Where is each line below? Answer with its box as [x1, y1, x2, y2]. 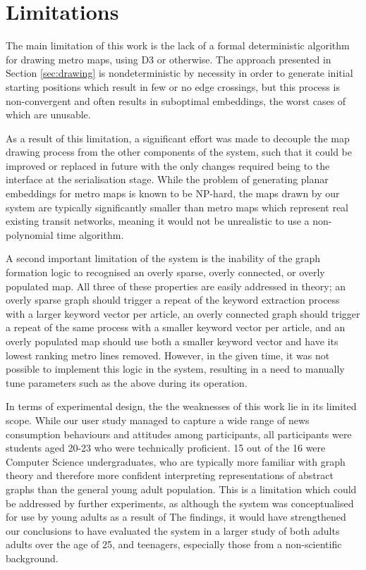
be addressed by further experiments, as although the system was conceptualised [6, 495, 354, 510]
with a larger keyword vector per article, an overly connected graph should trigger [6, 306, 360, 321]
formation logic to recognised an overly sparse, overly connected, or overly [6, 265, 325, 280]
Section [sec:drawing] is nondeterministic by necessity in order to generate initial [6, 66, 353, 80]
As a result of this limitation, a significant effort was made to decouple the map [6, 130, 350, 145]
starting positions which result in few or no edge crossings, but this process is [6, 79, 340, 94]
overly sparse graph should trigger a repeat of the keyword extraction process [6, 292, 340, 307]
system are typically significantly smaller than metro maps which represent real [6, 199, 348, 214]
